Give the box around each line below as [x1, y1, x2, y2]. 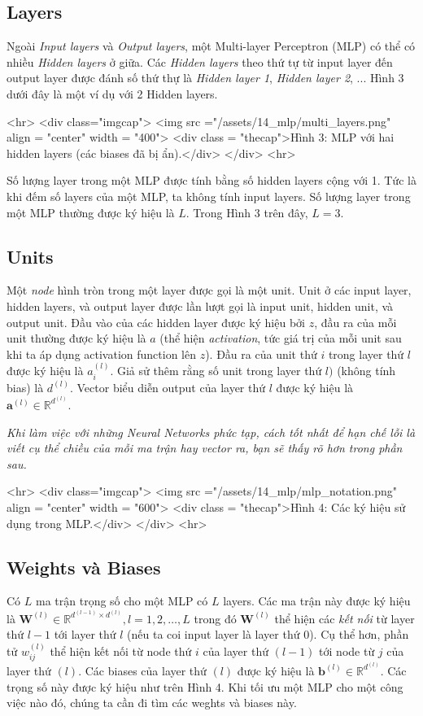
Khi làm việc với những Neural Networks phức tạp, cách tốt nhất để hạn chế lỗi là [7, 423, 416, 440]
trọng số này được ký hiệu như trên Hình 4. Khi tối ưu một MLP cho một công [7, 678, 403, 695]
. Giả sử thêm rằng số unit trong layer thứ [110, 362, 322, 379]
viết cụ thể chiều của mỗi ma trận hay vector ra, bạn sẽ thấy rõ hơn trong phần [7, 439, 403, 456]
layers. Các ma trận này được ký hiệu [223, 592, 411, 609]
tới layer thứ [54, 626, 116, 643]
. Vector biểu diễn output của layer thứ [69, 378, 266, 395]
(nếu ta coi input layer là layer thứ [127, 626, 300, 643]
